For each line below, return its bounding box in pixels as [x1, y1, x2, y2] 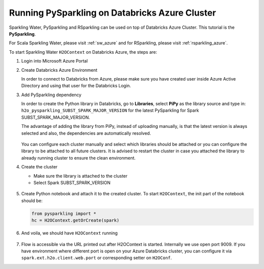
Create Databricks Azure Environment [21, 67, 98, 73]
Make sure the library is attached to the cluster [33, 173, 128, 179]
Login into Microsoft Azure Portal [21, 58, 88, 64]
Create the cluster [21, 164, 58, 170]
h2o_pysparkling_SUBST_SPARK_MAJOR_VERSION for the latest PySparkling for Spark [21, 107, 199, 113]
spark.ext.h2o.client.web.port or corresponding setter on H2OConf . [21, 255, 172, 261]
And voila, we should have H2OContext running [21, 230, 118, 236]
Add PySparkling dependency [21, 92, 82, 98]
